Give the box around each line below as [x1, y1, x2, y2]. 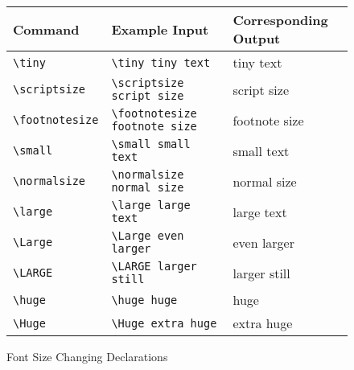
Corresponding [233, 10, 328, 29]
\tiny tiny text [111, 55, 211, 69]
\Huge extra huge [111, 316, 217, 330]
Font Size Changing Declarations [6, 348, 168, 364]
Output [233, 29, 281, 47]
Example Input [111, 19, 209, 39]
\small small [111, 138, 191, 150]
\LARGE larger [111, 260, 197, 273]
